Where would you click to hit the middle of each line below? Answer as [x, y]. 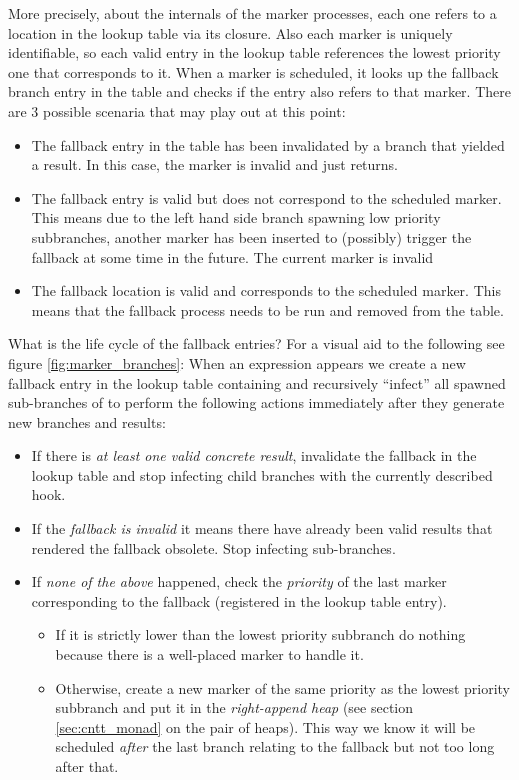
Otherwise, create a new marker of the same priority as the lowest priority [282, 687]
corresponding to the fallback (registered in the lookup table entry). [239, 600]
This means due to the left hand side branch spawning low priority [236, 217]
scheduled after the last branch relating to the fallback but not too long [275, 746]
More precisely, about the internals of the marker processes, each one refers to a [252, 13]
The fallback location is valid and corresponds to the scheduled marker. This [266, 290]
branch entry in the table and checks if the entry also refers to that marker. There [259, 91]
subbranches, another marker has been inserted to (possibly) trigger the [251, 236]
